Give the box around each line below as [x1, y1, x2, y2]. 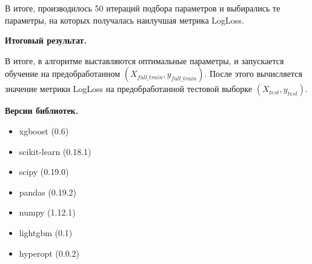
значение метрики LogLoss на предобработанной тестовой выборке [5, 82, 253, 95]
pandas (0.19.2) [19, 185, 77, 198]
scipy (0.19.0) [19, 165, 69, 178]
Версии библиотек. [5, 104, 79, 117]
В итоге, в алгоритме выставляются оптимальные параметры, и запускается [5, 54, 284, 67]
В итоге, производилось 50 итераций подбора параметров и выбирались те [5, 2, 280, 14]
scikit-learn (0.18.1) [19, 145, 91, 157]
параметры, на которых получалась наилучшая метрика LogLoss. [5, 13, 244, 26]
